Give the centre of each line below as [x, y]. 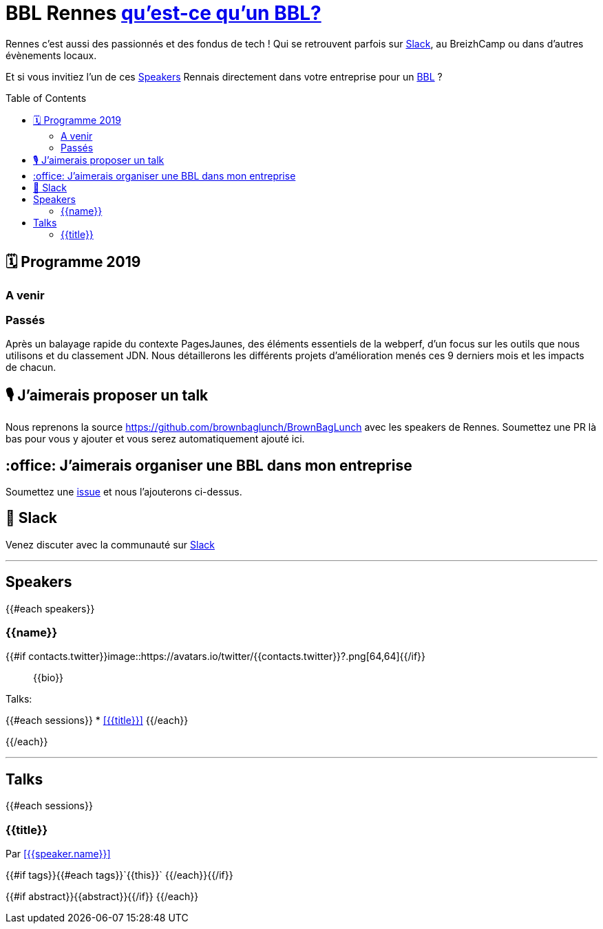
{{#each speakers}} [50, 608]
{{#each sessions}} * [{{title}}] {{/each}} [97, 720]
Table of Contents [46, 98]
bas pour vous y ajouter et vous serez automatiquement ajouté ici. [155, 439]
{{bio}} [49, 678]
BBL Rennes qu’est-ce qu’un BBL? [163, 13]
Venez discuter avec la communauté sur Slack [110, 544]
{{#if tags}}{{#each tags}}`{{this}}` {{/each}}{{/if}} [119, 875]
